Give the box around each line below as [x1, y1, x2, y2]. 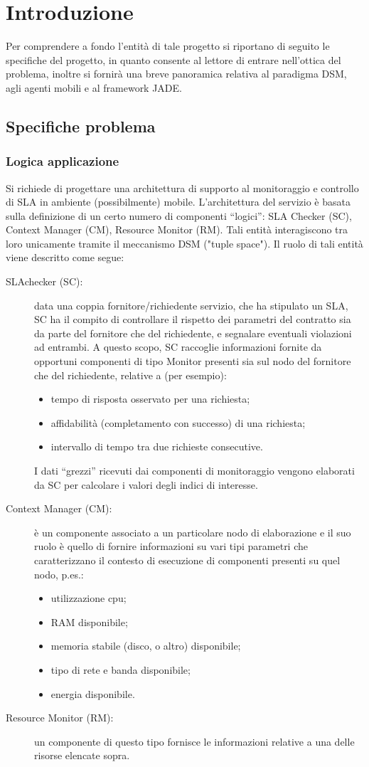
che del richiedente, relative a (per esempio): [34, 367, 227, 382]
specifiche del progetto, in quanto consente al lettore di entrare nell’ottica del [6, 52, 341, 67]
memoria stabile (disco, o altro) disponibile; [50, 638, 241, 653]
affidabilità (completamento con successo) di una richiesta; [50, 415, 306, 430]
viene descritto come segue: [6, 250, 124, 265]
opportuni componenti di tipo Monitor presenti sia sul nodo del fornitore [34, 354, 351, 369]
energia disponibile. [50, 686, 135, 701]
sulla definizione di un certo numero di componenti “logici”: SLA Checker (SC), [6, 208, 352, 223]
